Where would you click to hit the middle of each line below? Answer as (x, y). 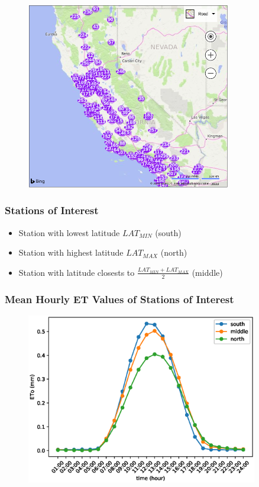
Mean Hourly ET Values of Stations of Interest (119, 299)
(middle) (207, 272)
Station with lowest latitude (69, 232)
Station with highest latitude (71, 252)
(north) (174, 252)
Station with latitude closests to (77, 272)
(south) (168, 232)
